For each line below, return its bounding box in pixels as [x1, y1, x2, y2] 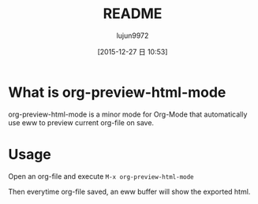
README [103, 5, 163, 23]
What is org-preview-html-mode [8, 83, 226, 101]
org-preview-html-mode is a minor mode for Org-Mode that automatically [8, 109, 248, 119]
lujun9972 [116, 31, 149, 40]
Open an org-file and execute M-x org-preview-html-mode [8, 171, 195, 181]
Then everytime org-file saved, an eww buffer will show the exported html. [8, 187, 251, 196]
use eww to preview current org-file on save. [8, 117, 155, 127]
